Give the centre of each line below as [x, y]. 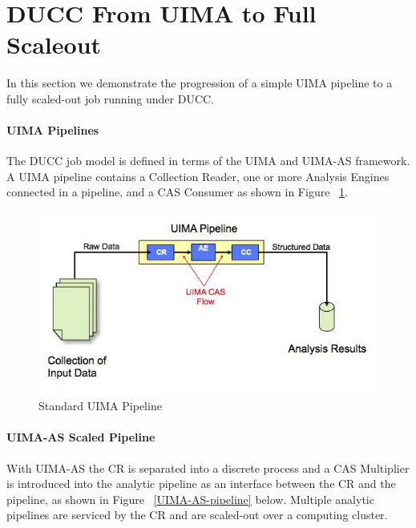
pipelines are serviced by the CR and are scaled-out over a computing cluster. [197, 515]
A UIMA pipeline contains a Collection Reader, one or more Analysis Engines [198, 176]
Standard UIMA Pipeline [100, 406]
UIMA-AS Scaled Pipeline [81, 437]
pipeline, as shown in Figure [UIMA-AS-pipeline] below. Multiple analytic [190, 499]
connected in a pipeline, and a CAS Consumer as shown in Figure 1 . [177, 192]
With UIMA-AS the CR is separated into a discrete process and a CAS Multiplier [208, 468]
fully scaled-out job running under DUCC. [111, 98]
